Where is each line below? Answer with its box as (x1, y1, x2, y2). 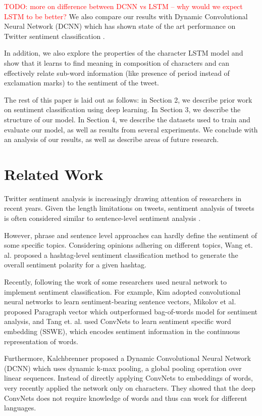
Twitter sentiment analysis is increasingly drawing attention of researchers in (4, 193, 242, 203)
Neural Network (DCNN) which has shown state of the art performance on (4, 21, 236, 31)
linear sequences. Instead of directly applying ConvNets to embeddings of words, (4, 373, 253, 383)
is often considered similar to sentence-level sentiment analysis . (4, 213, 201, 223)
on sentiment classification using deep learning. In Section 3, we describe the (4, 104, 241, 115)
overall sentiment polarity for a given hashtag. (4, 259, 146, 270)
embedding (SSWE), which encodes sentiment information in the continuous (4, 326, 240, 336)
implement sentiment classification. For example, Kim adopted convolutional (4, 286, 241, 297)
